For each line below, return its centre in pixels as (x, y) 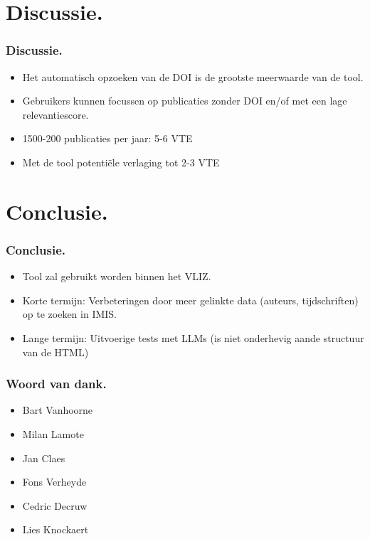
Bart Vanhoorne (58, 410)
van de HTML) (55, 352)
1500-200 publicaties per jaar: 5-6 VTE (107, 138)
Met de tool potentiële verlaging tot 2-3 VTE (121, 162)
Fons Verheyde (54, 482)
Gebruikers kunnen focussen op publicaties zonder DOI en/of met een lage (185, 101)
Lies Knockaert (55, 529)
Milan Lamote (53, 433)
